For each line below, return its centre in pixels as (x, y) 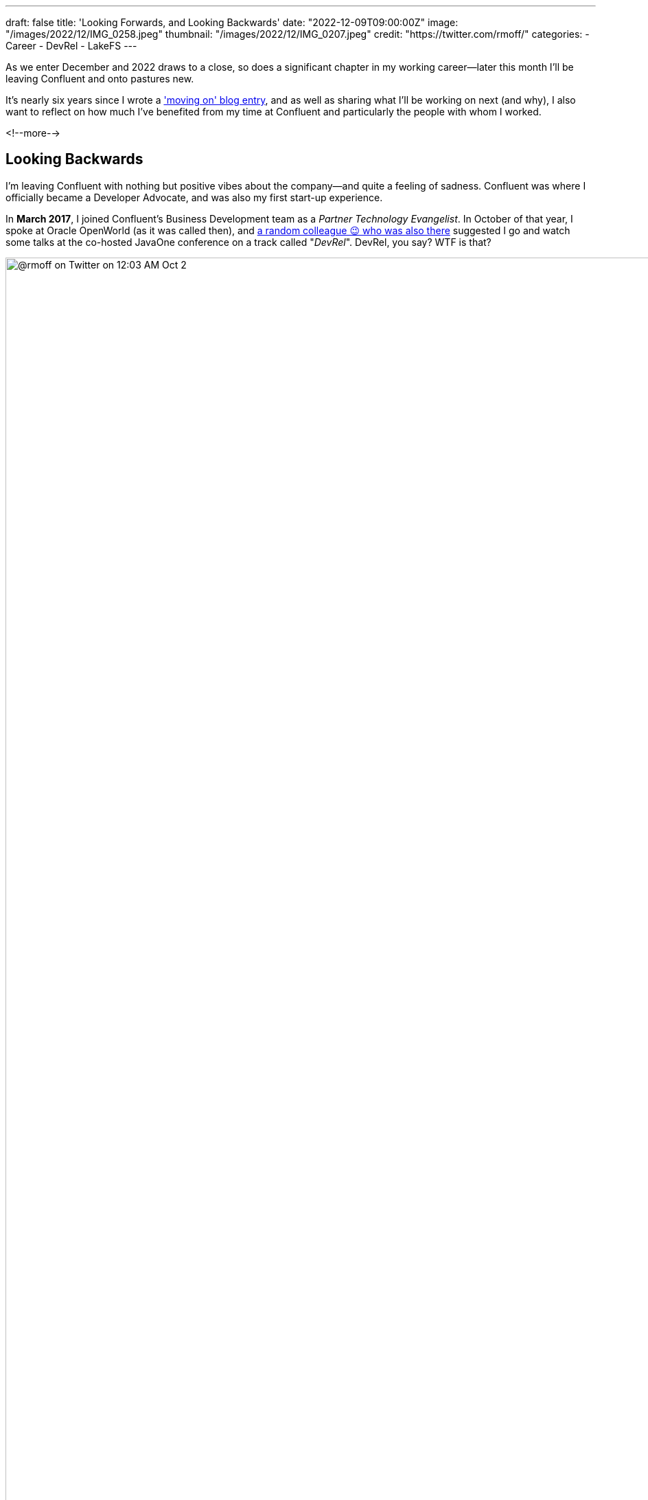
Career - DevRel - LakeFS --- (71, 46)
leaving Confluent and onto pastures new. (100, 79)
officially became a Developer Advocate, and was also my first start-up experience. (194, 197)
